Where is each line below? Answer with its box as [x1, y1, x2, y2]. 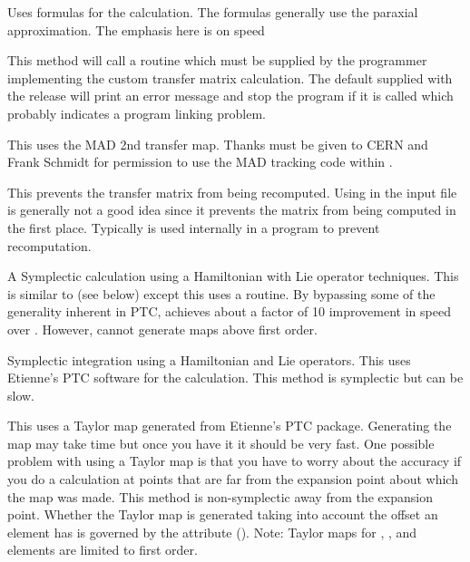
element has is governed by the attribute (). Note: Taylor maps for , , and [7, 522, 417, 541]
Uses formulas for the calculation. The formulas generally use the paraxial [7, 3, 418, 21]
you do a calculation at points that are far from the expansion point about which [7, 470, 458, 489]
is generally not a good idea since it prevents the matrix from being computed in [7, 200, 456, 219]
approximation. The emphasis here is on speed [7, 20, 265, 39]
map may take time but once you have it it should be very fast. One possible [7, 433, 435, 452]
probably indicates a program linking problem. [7, 103, 266, 122]
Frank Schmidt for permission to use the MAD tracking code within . [7, 152, 393, 171]
